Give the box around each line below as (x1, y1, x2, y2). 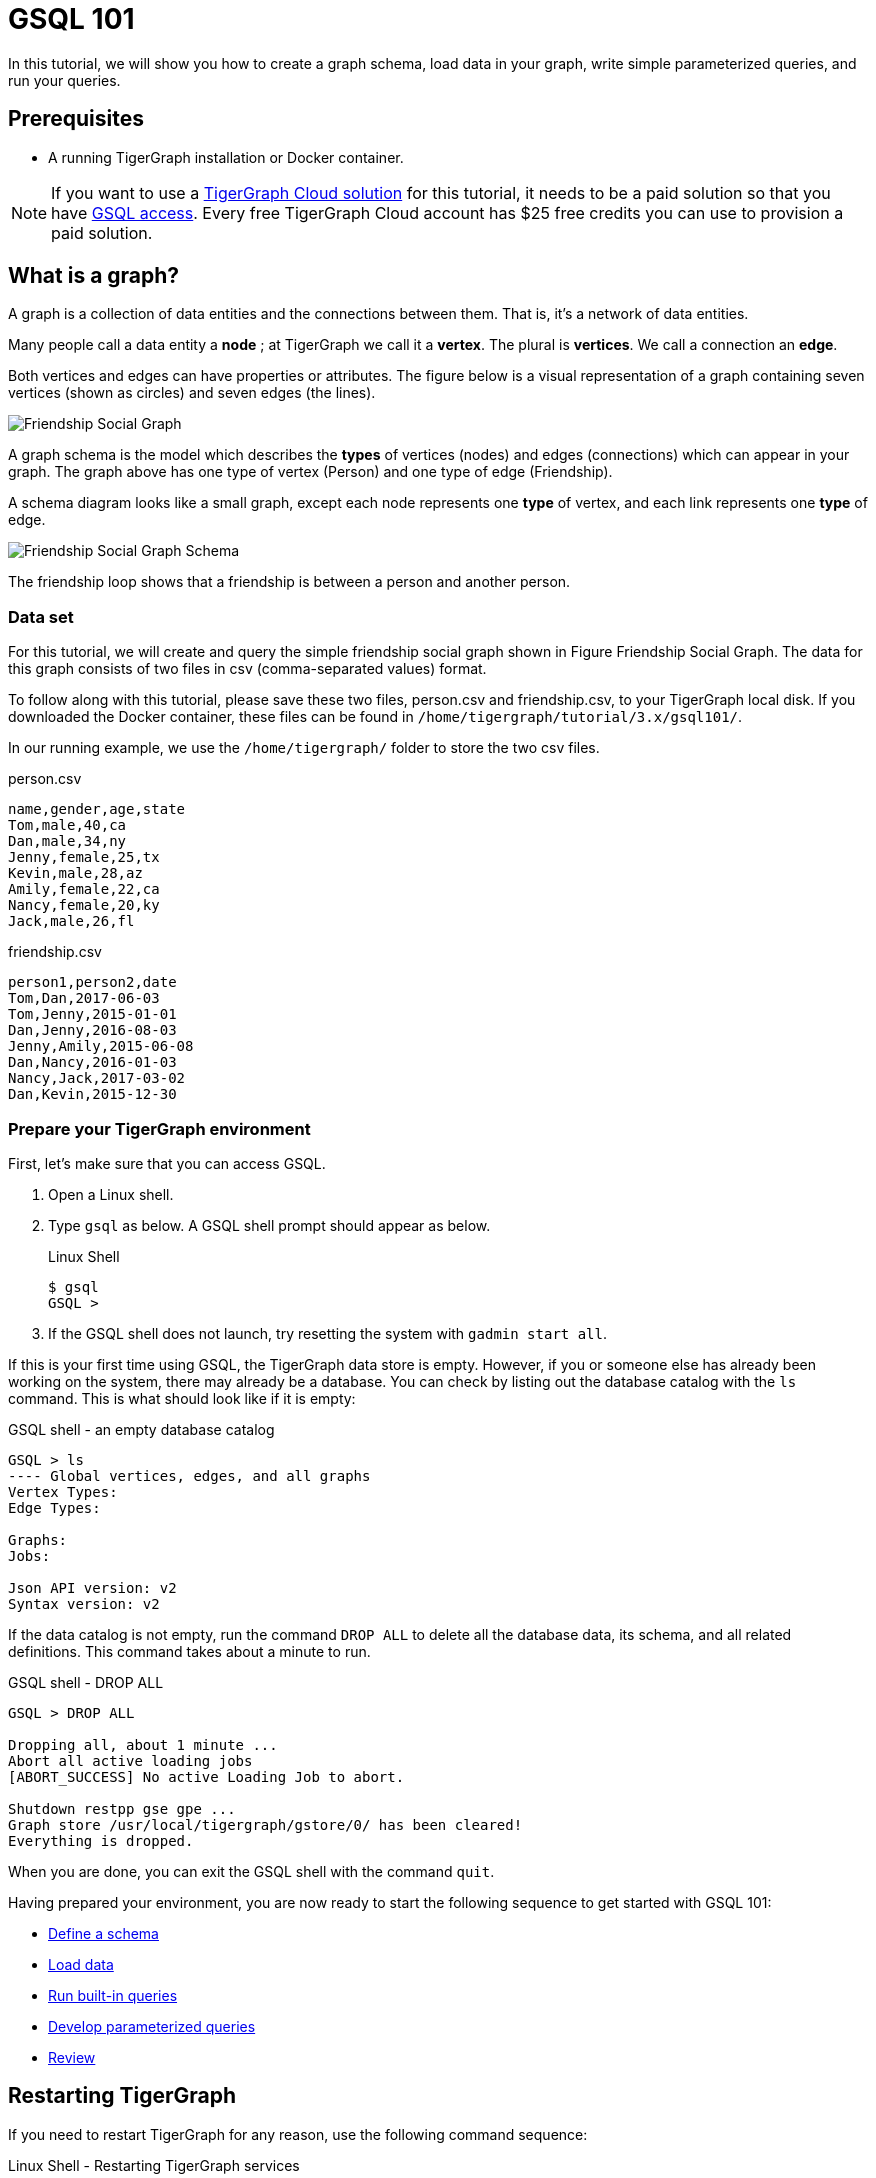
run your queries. (8, 71, 121, 89)
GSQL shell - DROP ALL (8, 1673, 164, 1691)
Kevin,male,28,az (8, 865, 143, 882)
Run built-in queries (48, 1986, 178, 2004)
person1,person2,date (8, 974, 177, 991)
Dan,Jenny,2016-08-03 (8, 1022, 177, 1039)
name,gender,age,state (8, 801, 186, 818)
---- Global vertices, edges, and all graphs (8, 1467, 371, 1484)
